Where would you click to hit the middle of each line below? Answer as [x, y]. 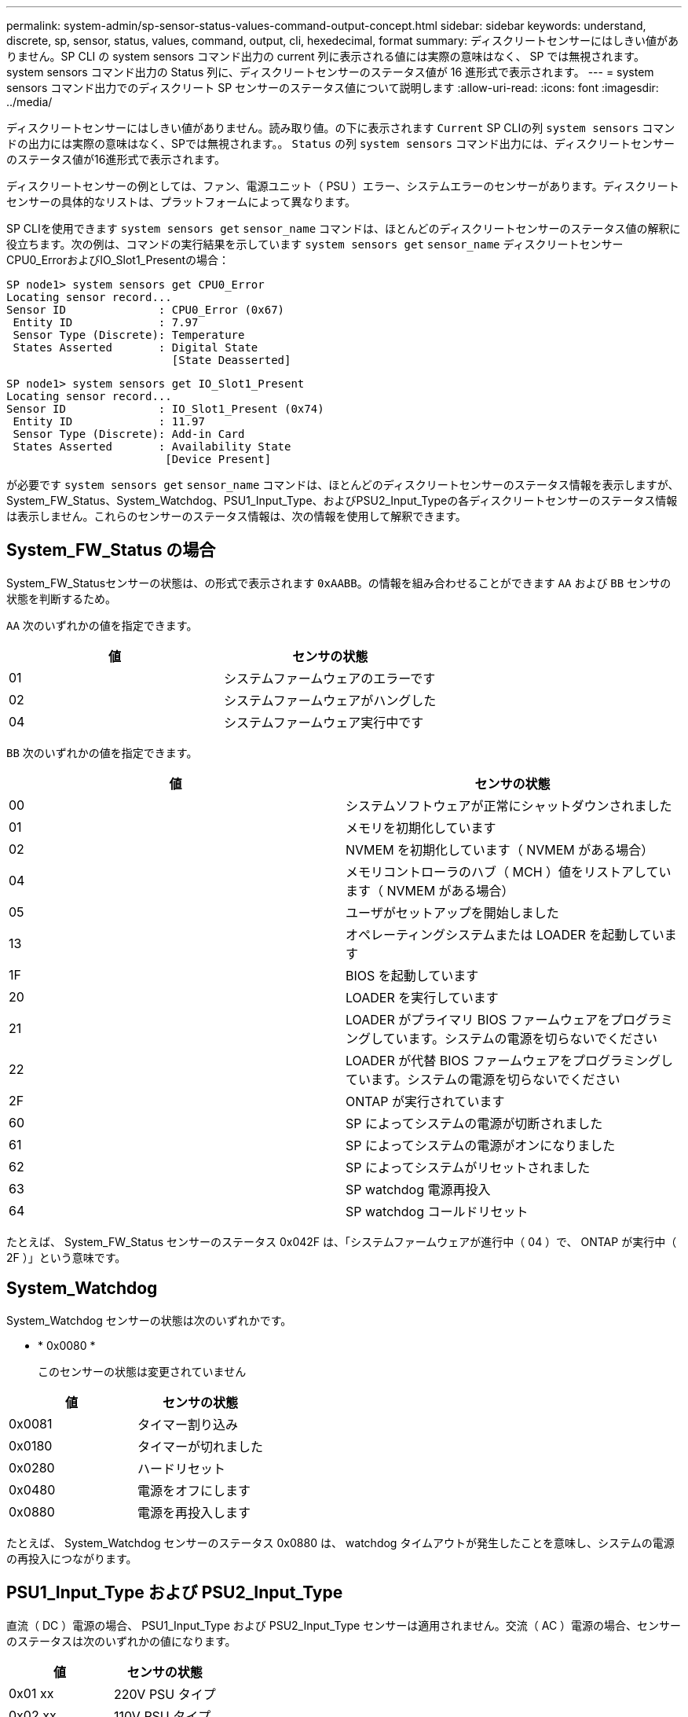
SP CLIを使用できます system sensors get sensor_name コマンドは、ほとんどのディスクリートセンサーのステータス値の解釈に [344, 228]
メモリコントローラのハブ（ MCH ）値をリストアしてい [509, 871]
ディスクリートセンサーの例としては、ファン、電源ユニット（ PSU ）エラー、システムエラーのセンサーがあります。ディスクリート [343, 186]
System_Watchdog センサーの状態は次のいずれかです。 [149, 1320]
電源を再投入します [194, 1512]
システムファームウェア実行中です [324, 722]
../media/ [29, 102]
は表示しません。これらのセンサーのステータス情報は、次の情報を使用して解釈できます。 [236, 516]
